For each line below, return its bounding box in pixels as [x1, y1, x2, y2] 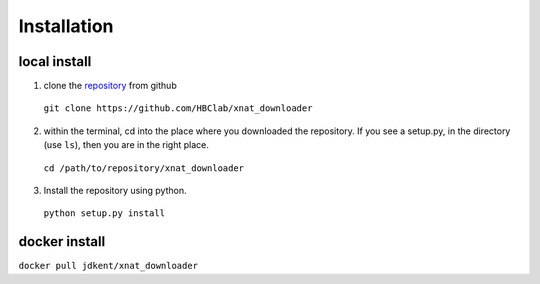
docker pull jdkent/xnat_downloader [18, 260, 199, 272]
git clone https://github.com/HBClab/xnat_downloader [43, 103, 313, 114]
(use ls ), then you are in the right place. [43, 139, 209, 151]
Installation [18, 15, 114, 37]
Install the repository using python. [43, 185, 187, 197]
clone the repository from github [43, 80, 177, 92]
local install [18, 53, 92, 70]
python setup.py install [43, 208, 165, 219]
